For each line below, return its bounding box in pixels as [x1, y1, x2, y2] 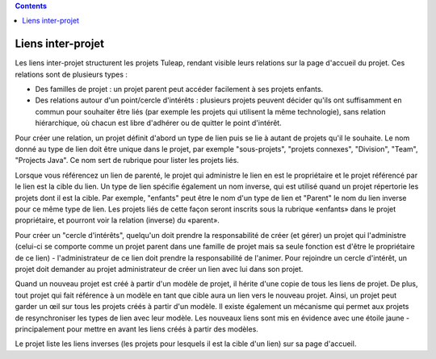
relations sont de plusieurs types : [15, 69, 128, 79]
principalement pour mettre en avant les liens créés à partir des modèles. [15, 324, 258, 334]
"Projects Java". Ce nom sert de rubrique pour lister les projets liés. [15, 156, 240, 165]
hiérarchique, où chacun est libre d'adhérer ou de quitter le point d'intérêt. [35, 118, 282, 128]
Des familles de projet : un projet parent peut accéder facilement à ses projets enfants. [35, 85, 324, 94]
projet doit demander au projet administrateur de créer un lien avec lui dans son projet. [15, 264, 304, 273]
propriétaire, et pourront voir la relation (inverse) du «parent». [15, 215, 220, 225]
